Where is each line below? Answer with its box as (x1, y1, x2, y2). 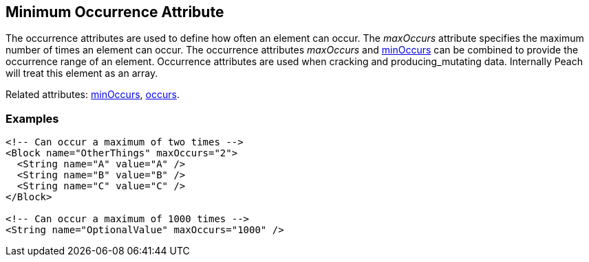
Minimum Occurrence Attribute (6, 3, 224, 21)
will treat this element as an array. (6, 67, 158, 80)
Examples (6, 111, 59, 126)
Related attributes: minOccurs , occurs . (6, 88, 180, 101)
